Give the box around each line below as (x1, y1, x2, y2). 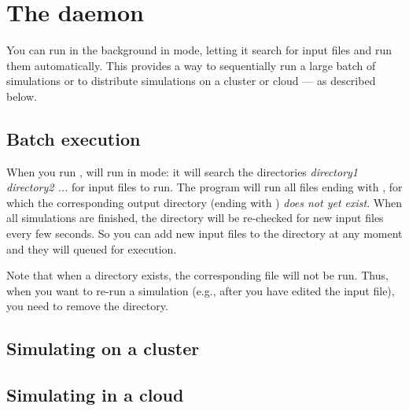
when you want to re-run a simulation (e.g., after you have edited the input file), (6, 282, 395, 298)
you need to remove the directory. (6, 298, 168, 314)
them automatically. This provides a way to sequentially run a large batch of (6, 57, 376, 73)
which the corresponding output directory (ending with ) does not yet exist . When (6, 194, 402, 210)
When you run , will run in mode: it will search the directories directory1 (6, 163, 359, 180)
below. (6, 87, 37, 104)
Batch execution (6, 126, 141, 150)
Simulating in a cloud (6, 383, 184, 407)
